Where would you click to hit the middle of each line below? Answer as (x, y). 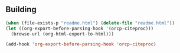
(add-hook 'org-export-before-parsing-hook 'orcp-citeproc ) (81, 44)
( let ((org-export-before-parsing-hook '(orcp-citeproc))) (80, 29)
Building (21, 10)
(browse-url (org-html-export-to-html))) (63, 34)
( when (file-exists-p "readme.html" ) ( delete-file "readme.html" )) (90, 23)
